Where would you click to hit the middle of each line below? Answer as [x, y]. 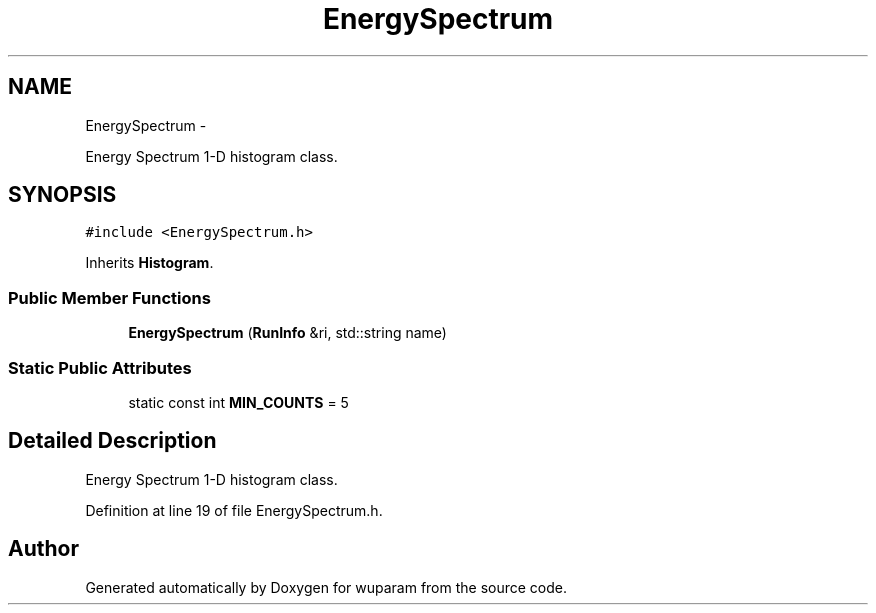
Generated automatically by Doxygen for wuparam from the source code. [326, 587]
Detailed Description [112, 441]
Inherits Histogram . [149, 263]
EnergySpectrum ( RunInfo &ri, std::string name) [287, 333]
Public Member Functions [109, 297]
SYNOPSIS [62, 195]
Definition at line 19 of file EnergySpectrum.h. [234, 510]
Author [43, 549]
